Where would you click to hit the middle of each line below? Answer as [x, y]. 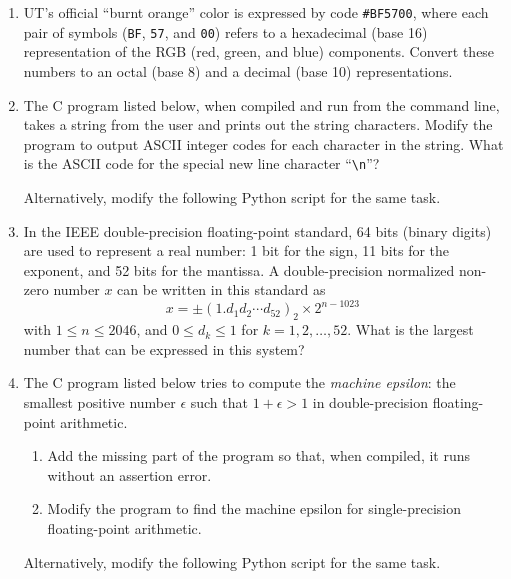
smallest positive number [99, 401]
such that [219, 401]
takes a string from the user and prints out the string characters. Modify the [258, 124]
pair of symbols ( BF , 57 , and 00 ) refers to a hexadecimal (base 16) [225, 31]
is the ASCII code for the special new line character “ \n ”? [201, 163]
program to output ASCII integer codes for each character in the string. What [263, 143]
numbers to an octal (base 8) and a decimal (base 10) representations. [238, 70]
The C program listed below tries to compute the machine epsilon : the [239, 382]
